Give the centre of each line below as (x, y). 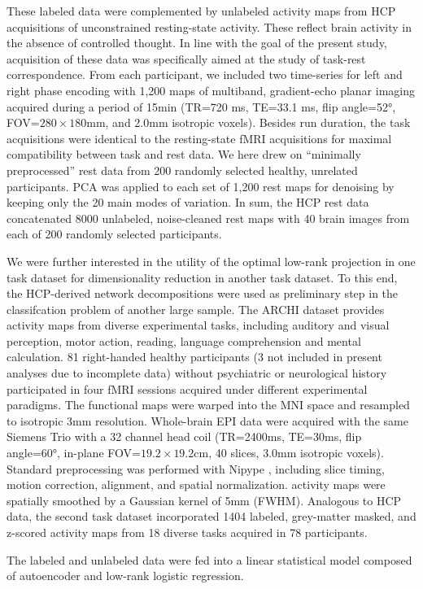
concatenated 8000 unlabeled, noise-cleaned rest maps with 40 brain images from (208, 218)
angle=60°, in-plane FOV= (74, 453)
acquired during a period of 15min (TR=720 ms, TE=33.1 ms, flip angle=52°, (201, 106)
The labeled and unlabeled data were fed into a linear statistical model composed (209, 559)
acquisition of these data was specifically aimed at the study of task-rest (186, 58)
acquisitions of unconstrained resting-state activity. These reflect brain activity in (209, 26)
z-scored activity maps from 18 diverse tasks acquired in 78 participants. (187, 532)
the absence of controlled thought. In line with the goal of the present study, (197, 43)
